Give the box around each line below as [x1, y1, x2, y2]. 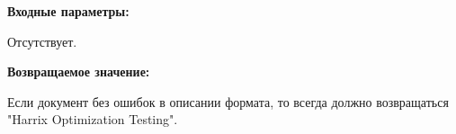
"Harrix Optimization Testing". [7, 110, 178, 129]
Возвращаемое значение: [7, 62, 150, 81]
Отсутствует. [7, 31, 77, 50]
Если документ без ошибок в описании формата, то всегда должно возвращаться [7, 92, 449, 111]
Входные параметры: [7, 2, 130, 20]
